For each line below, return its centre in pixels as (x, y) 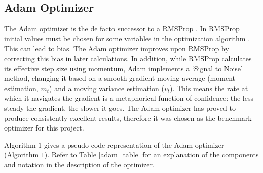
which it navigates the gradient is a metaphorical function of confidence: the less (129, 98)
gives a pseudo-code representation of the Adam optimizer (134, 144)
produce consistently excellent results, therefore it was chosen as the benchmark (128, 118)
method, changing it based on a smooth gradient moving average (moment (120, 78)
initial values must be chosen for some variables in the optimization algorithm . (127, 38)
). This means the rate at (209, 88)
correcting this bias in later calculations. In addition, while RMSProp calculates (128, 58)
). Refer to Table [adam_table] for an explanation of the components (152, 155)
